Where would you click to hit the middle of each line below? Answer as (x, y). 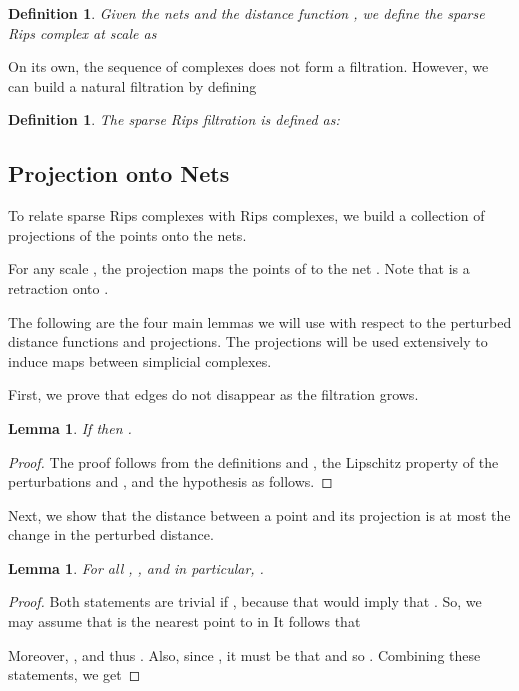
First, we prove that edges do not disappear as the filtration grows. (213, 394)
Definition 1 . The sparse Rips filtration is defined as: (174, 119)
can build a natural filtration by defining (132, 85)
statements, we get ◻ (74, 674)
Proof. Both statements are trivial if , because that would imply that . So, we (245, 601)
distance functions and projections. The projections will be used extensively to (248, 341)
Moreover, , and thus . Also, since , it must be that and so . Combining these (244, 654)
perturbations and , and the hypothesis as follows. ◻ (170, 481)
